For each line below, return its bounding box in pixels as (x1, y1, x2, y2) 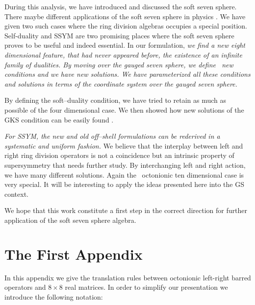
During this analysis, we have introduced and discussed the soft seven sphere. (4, 1, 237, 11)
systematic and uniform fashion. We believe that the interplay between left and (4, 140, 243, 151)
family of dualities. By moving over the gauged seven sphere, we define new (4, 59, 233, 69)
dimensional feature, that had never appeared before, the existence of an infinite (4, 49, 242, 60)
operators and (4, 282, 46, 292)
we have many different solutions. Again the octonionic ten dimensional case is (4, 169, 244, 180)
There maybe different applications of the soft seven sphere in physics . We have (4, 11, 246, 21)
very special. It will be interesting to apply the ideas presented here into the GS (4, 179, 244, 189)
